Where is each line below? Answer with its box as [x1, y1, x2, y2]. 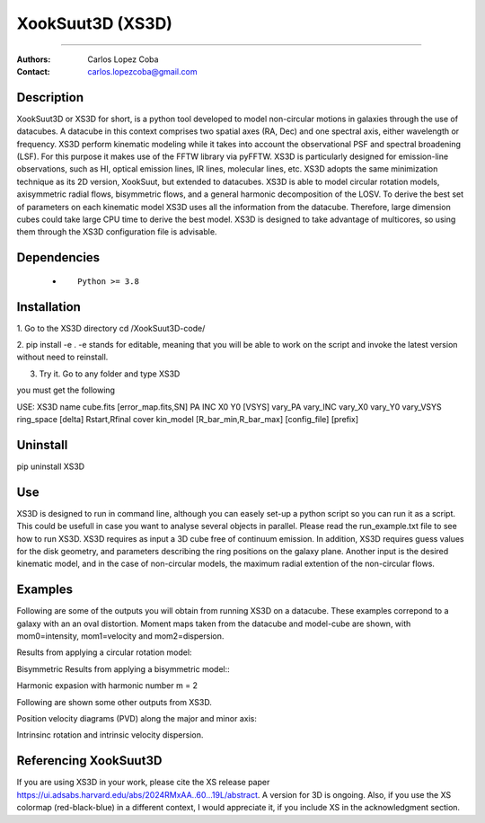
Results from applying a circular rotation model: [16, 647, 192, 658]
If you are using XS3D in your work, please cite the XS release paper [16, 777, 270, 788]
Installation [16, 299, 81, 314]
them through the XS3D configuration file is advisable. [16, 226, 217, 237]
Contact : [16, 66, 51, 76]
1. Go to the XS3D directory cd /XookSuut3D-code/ [16, 323, 206, 333]
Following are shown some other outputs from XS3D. [16, 696, 213, 707]
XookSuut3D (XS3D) [16, 13, 172, 33]
